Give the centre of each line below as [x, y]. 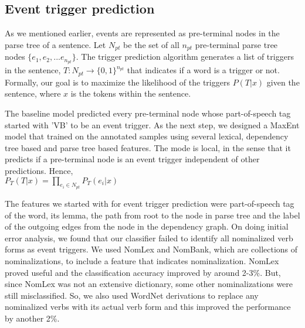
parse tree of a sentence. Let [55, 44]
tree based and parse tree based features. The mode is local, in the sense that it [148, 147]
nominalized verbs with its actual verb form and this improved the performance [148, 307]
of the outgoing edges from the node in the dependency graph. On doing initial [147, 226]
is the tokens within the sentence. [131, 93]
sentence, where [33, 93]
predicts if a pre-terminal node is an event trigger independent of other [132, 159]
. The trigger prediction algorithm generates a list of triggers [185, 57]
